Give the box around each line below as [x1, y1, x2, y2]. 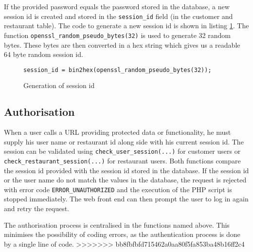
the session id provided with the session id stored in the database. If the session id [4, 165, 249, 175]
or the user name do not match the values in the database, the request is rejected [4, 175, 247, 185]
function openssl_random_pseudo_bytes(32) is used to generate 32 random [4, 30, 231, 40]
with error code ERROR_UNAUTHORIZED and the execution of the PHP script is [4, 184, 232, 194]
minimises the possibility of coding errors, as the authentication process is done [4, 229, 240, 239]
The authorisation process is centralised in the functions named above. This [4, 219, 230, 230]
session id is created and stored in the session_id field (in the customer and [4, 11, 233, 21]
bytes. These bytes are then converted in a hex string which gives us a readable [4, 39, 240, 50]
